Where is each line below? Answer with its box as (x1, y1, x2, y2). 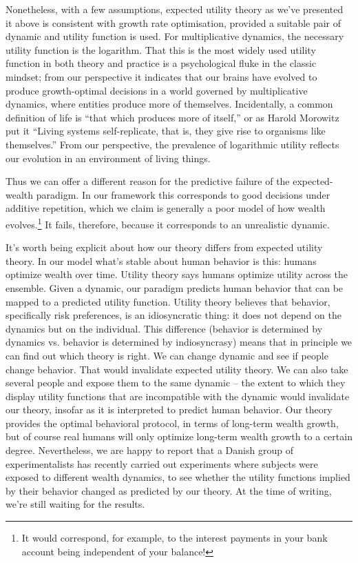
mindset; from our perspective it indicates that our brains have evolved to (6, 69, 317, 83)
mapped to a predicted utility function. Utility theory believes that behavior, (6, 294, 330, 308)
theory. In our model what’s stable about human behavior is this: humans (6, 253, 317, 268)
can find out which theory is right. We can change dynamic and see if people (6, 348, 328, 362)
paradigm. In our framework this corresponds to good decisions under (36, 187, 330, 201)
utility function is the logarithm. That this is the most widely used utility (6, 42, 316, 57)
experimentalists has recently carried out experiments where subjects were (6, 456, 318, 471)
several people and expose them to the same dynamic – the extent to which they (6, 375, 346, 390)
